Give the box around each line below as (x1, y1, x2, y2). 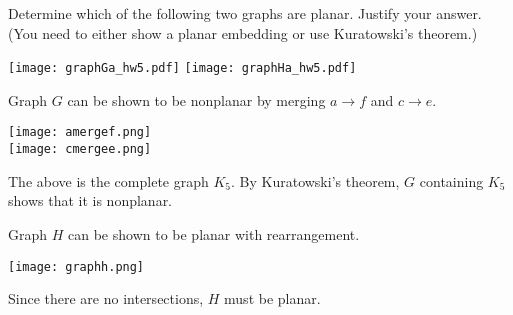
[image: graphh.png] (8, 259, 145, 274)
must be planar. (224, 288, 321, 309)
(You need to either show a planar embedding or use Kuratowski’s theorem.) (8, 22, 478, 43)
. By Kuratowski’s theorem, (231, 170, 400, 191)
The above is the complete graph (8, 170, 209, 191)
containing (419, 170, 484, 191)
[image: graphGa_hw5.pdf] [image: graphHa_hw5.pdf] (8, 61, 357, 76)
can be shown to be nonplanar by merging (67, 89, 326, 110)
